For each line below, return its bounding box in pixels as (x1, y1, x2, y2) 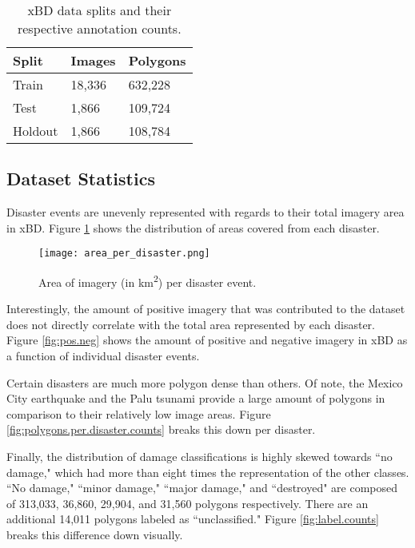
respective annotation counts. (17, 19, 182, 38)
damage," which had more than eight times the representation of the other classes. (6, 463, 409, 480)
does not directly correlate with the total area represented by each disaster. (6, 316, 375, 332)
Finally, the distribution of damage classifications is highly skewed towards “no (6, 448, 393, 465)
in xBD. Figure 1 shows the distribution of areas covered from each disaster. (6, 219, 380, 236)
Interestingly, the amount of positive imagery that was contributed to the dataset (6, 300, 405, 317)
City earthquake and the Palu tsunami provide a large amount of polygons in (6, 390, 385, 407)
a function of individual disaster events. (6, 347, 200, 364)
